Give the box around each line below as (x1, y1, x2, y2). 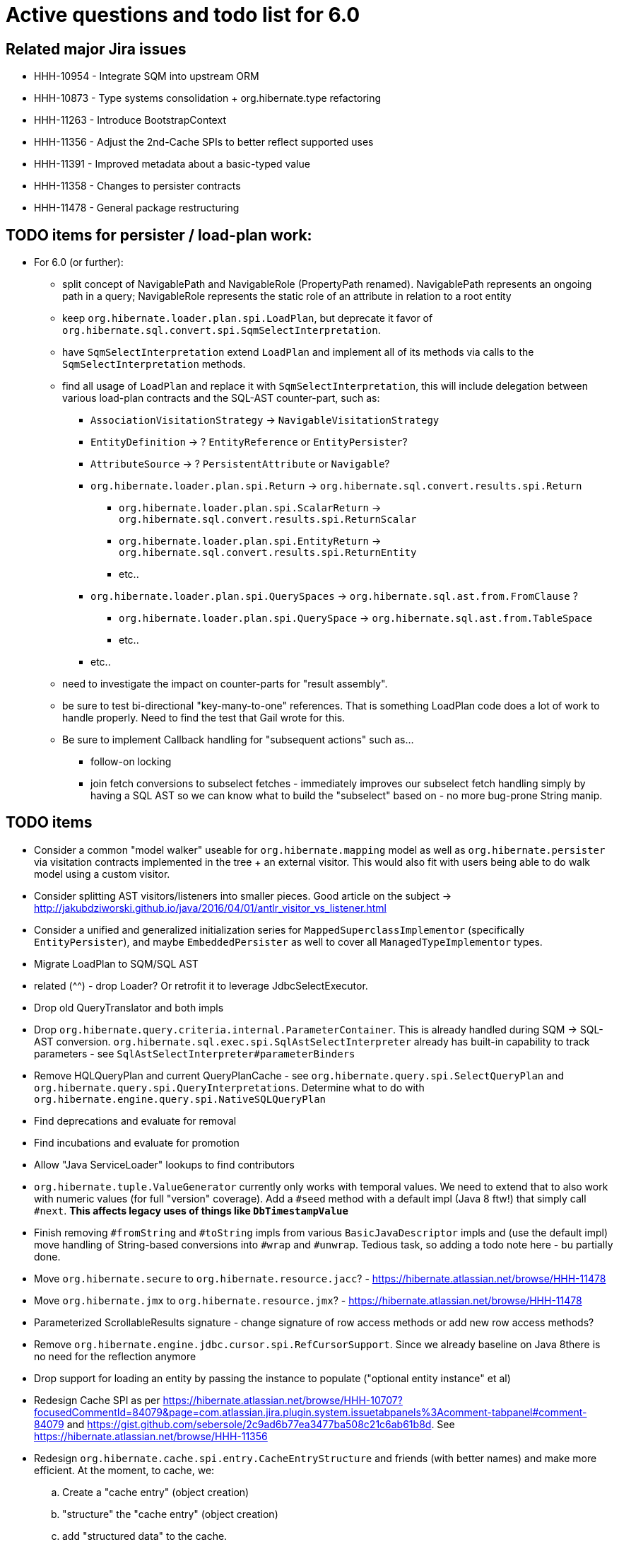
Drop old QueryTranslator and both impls (34, 1001, 224, 1014)
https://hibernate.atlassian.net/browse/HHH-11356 (34, 1430, 268, 1442)
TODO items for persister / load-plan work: (6, 226, 312, 244)
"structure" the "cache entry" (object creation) (62, 1507, 278, 1520)
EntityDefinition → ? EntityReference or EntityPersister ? (90, 436, 408, 448)
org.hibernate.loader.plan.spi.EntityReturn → (119, 535, 382, 547)
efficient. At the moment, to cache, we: (34, 1463, 215, 1476)
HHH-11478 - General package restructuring (34, 202, 240, 214)
